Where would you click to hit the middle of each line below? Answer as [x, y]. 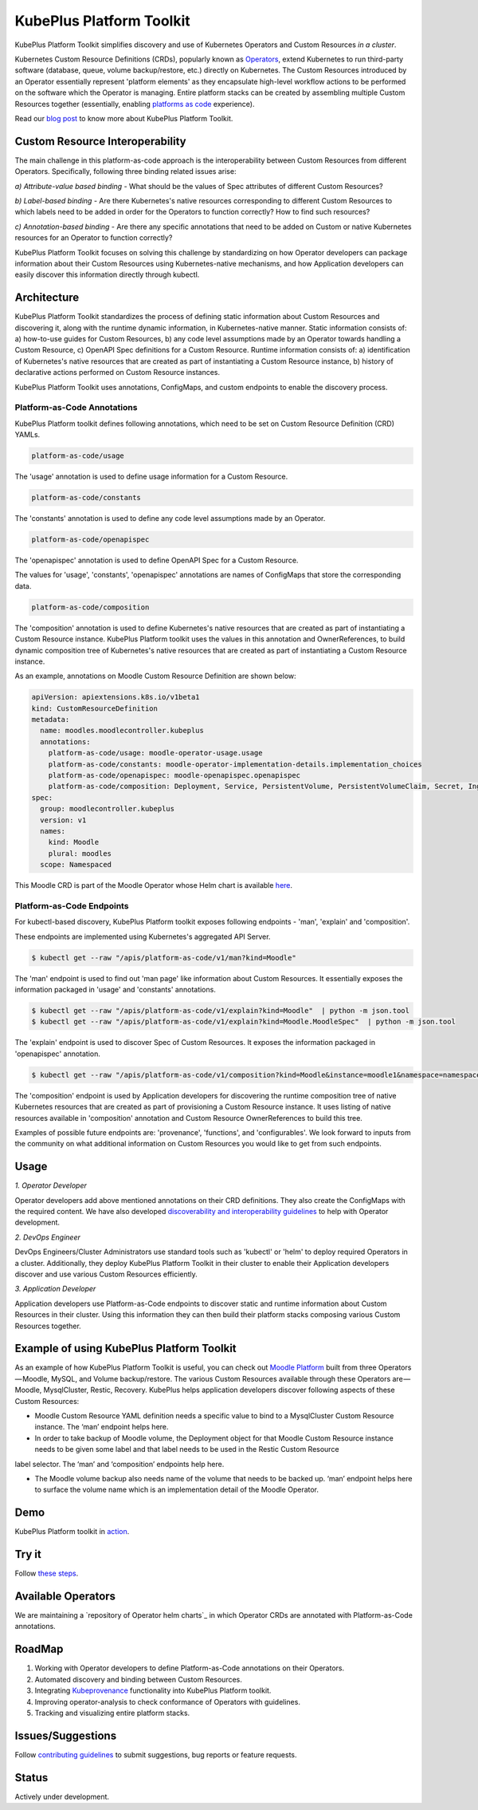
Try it [28, 1554]
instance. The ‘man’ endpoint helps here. [102, 1427]
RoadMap [39, 1649]
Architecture [47, 298]
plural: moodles [80, 853]
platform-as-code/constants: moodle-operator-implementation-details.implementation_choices [235, 764]
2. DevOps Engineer [48, 1237]
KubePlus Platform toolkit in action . [72, 1532]
